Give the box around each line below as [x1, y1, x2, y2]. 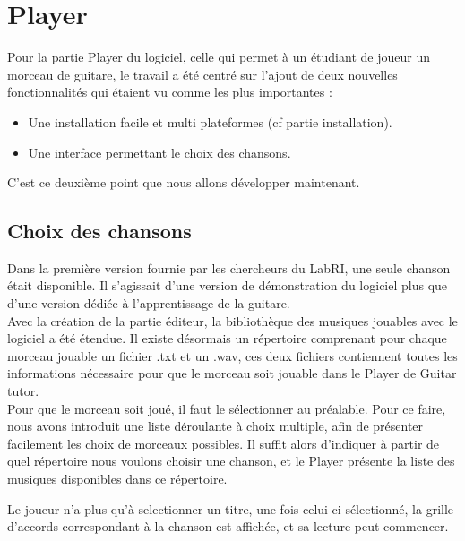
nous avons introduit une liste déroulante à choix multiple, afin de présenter [7, 416, 424, 435]
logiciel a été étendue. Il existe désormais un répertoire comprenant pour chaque [7, 329, 447, 348]
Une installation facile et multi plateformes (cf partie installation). [28, 112, 392, 131]
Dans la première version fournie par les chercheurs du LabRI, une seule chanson [7, 258, 451, 277]
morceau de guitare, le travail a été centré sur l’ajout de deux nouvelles [7, 64, 398, 83]
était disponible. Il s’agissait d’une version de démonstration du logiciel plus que [7, 276, 448, 295]
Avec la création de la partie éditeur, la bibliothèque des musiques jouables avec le [7, 311, 458, 330]
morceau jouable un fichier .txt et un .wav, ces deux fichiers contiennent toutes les [7, 346, 458, 365]
